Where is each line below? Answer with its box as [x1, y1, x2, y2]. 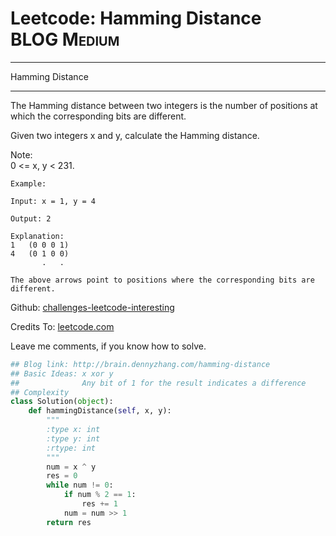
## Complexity [10, 387, 70, 397]
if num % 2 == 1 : [63, 490, 137, 500]
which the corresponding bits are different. [10, 110, 187, 122]
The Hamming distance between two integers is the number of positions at [10, 99, 318, 111]
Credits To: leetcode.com [10, 320, 115, 332]
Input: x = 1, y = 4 [10, 196, 97, 206]
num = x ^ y [46, 462, 97, 472]
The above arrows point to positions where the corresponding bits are [10, 275, 315, 285]
